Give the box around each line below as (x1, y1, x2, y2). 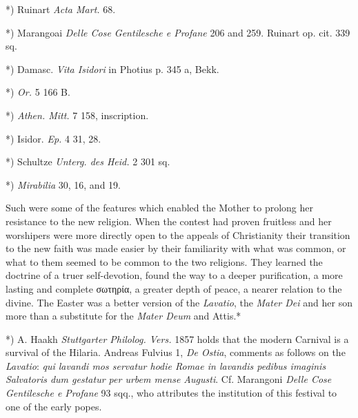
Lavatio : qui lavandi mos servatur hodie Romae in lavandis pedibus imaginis (6, 358, 326, 373)
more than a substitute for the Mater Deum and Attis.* (6, 309, 241, 323)
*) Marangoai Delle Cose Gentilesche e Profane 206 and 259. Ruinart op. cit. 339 (6, 25, 350, 39)
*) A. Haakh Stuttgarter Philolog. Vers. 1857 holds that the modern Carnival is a (6, 331, 349, 346)
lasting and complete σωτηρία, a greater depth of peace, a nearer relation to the (6, 281, 342, 295)
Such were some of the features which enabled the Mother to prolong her (6, 200, 313, 215)
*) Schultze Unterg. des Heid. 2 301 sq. (6, 154, 170, 169)
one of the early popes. (6, 399, 102, 413)
